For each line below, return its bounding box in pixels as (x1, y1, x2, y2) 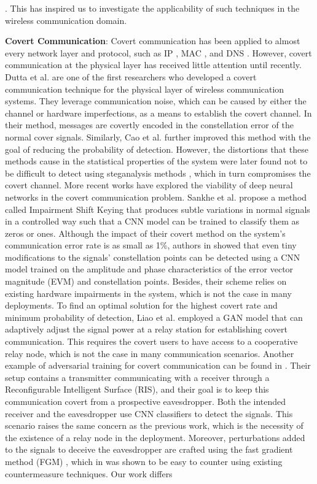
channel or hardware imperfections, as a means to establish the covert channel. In (5, 106, 312, 119)
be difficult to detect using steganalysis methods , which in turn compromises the (5, 166, 311, 179)
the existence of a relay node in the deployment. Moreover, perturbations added (5, 431, 305, 444)
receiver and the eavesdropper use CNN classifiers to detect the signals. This (5, 407, 293, 420)
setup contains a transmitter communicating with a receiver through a (5, 371, 270, 383)
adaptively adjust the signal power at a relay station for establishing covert (5, 323, 288, 336)
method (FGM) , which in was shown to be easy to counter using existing (5, 455, 283, 467)
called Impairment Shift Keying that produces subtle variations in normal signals (5, 202, 310, 215)
